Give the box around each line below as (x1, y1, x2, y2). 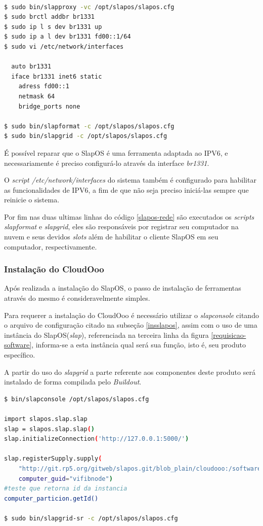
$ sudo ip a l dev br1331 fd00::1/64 (4, 33, 131, 41)
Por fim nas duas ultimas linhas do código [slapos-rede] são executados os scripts (4, 211, 254, 222)
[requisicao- (211, 329, 246, 340)
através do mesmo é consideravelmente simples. (4, 293, 150, 303)
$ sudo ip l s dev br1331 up (4, 23, 102, 30)
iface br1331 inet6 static (11, 73, 102, 80)
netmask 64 (18, 92, 55, 100)
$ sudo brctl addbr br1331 (4, 13, 95, 21)
